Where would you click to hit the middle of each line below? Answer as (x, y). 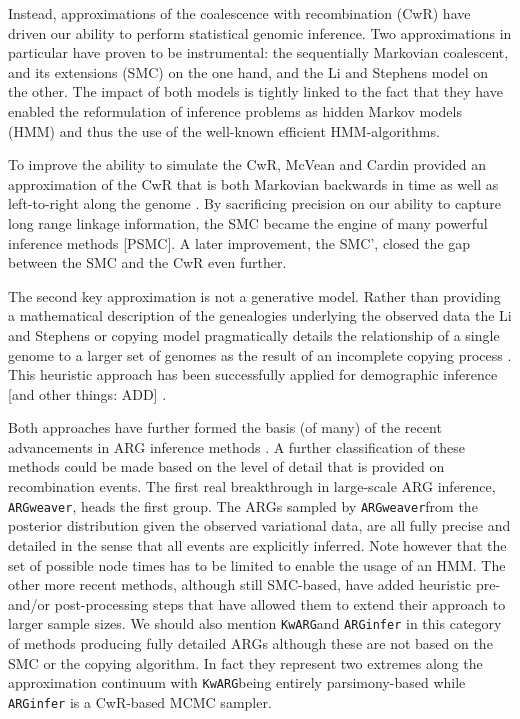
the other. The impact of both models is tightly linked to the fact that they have (255, 91)
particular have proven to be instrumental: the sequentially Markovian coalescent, (258, 52)
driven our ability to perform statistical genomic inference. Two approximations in (260, 32)
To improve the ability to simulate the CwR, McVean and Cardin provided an (247, 164)
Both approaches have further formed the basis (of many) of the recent (225, 427)
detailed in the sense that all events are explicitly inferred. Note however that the (257, 544)
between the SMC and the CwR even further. (147, 262)
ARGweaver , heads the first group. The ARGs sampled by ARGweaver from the (243, 505)
